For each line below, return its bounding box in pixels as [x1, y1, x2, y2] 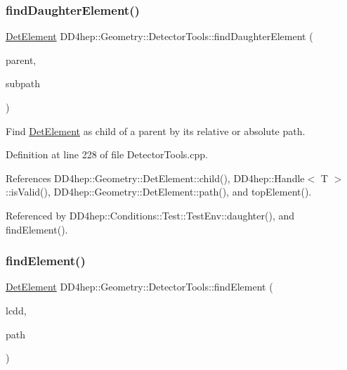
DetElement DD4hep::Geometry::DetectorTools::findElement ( [6, 279, 273, 294]
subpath [6, 76, 41, 91]
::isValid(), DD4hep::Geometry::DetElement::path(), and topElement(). [6, 184, 312, 199]
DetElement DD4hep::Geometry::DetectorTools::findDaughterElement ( [6, 29, 313, 44]
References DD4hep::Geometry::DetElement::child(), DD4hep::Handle [6, 170, 305, 185]
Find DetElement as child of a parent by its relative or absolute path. [6, 123, 306, 138]
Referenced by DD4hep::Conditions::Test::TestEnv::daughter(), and [6, 208, 295, 222]
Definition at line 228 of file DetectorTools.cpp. [6, 147, 208, 162]
